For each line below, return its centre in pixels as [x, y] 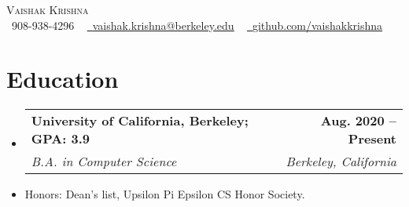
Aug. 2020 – [358, 121]
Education [63, 79]
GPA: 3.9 [60, 139]
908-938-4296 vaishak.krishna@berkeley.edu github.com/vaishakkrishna [197, 25]
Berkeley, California [341, 162]
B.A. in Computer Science [104, 162]
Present [372, 139]
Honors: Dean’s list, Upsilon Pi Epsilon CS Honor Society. [165, 194]
